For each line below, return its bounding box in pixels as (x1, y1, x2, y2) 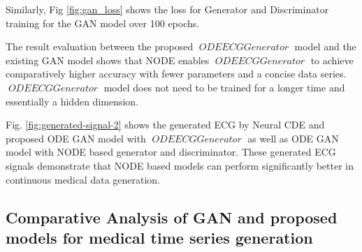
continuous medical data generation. (6, 172, 161, 186)
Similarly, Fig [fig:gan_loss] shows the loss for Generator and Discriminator (6, 2, 329, 16)
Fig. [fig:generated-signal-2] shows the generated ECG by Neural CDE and (6, 117, 325, 132)
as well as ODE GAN (247, 131, 339, 145)
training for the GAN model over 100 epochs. (6, 15, 200, 30)
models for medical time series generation (6, 226, 313, 248)
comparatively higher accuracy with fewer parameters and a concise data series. (6, 66, 347, 81)
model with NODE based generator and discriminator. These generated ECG (6, 144, 336, 159)
